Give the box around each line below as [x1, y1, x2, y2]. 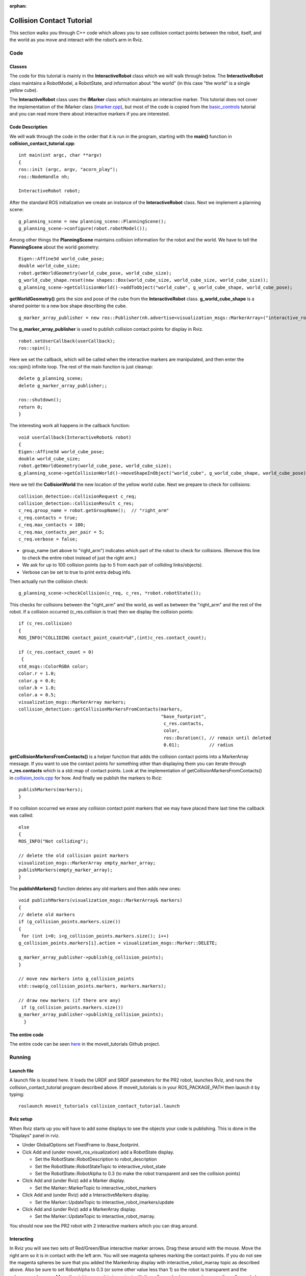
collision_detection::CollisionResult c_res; [18, 501, 135, 506]
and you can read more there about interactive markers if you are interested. [9, 111, 170, 117]
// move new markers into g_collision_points [18, 976, 135, 982]
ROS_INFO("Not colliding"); [18, 839, 89, 844]
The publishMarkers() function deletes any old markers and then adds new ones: [9, 886, 181, 892]
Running [9, 1053, 31, 1061]
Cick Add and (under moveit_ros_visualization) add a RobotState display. [22, 1149, 174, 1155]
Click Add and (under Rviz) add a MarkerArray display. [22, 1206, 137, 1212]
